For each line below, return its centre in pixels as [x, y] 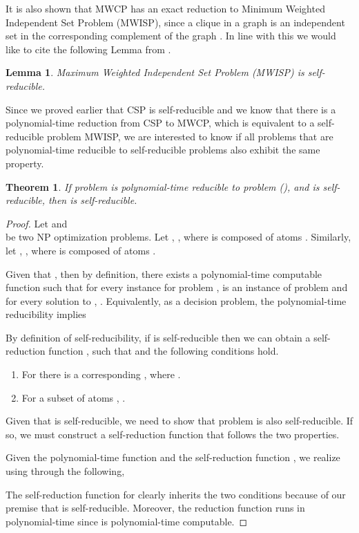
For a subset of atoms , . [74, 397]
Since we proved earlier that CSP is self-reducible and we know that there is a [171, 109]
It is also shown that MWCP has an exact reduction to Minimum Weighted [165, 8]
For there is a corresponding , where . [101, 374]
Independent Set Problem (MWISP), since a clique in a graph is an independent [175, 22]
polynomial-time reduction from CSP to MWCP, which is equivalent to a [160, 123]
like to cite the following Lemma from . [88, 49]
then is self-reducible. [93, 200]
